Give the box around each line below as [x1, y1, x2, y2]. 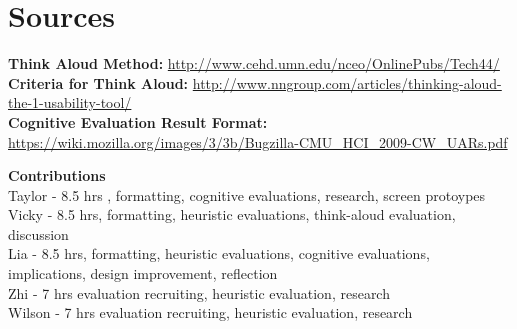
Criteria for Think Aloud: [8, 72, 189, 93]
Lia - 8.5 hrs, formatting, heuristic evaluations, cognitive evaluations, [8, 243, 430, 264]
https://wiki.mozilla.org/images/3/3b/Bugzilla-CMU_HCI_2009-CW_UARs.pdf [8, 131, 508, 152]
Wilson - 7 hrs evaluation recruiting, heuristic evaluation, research [8, 302, 413, 323]
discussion [8, 223, 69, 244]
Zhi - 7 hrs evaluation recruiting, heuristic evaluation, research [8, 282, 390, 303]
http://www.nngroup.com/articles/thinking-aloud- [192, 72, 502, 93]
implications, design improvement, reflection [8, 263, 278, 284]
